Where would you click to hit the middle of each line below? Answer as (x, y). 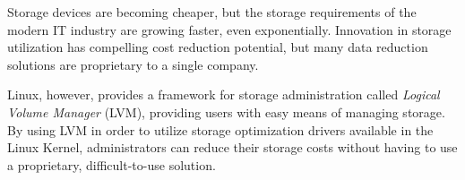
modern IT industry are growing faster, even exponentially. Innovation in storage (229, 29)
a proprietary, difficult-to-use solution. (112, 164)
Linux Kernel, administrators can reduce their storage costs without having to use (232, 147)
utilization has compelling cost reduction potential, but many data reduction (218, 47)
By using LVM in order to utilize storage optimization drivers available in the (220, 129)
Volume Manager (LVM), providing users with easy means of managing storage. (226, 111)
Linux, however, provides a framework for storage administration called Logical (224, 94)
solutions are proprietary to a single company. (133, 64)
